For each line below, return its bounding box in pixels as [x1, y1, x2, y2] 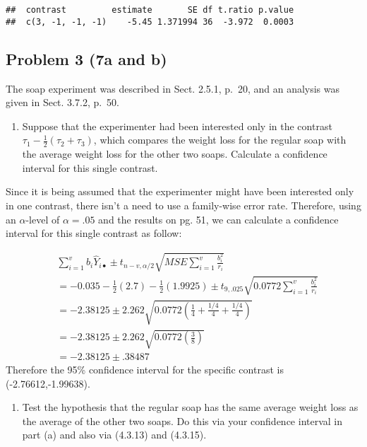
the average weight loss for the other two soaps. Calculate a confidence [22, 146, 327, 161]
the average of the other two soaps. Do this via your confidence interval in [22, 413, 343, 428]
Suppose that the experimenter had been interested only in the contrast [22, 118, 332, 133]
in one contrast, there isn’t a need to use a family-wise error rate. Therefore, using [6, 197, 361, 212]
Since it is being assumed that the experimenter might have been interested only [6, 184, 354, 199]
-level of [25, 211, 60, 226]
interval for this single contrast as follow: [6, 226, 182, 240]
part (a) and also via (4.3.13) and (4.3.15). [22, 427, 207, 442]
